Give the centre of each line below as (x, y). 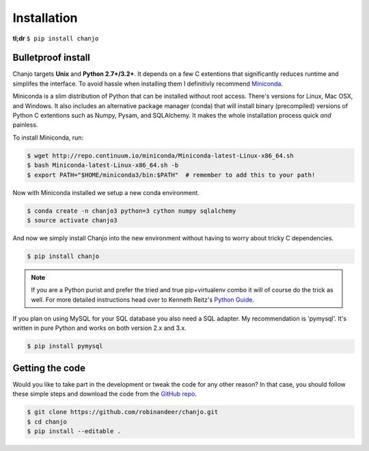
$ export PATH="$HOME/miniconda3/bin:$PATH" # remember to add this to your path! (171, 175)
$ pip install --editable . (74, 431)
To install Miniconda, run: (48, 138)
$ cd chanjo (47, 422)
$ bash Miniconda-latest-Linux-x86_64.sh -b (103, 165)
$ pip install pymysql (65, 346)
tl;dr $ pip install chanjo (56, 38)
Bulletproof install (51, 58)
